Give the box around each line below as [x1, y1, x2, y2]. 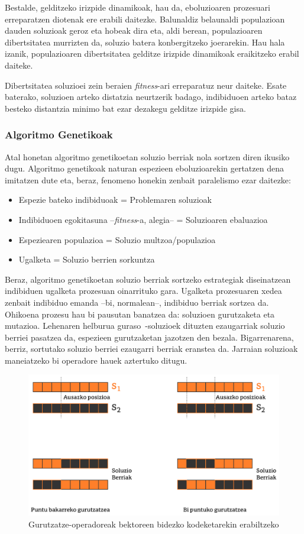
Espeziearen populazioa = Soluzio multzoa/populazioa [18, 233, 216, 245]
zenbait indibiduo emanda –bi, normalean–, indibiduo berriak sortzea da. [5, 296, 269, 308]
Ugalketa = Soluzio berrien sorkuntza [18, 253, 155, 266]
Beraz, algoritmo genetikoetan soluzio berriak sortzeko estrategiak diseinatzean [5, 273, 291, 285]
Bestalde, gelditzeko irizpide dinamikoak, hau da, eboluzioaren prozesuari [5, 1, 270, 13]
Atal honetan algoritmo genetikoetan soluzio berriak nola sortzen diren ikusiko [5, 150, 290, 163]
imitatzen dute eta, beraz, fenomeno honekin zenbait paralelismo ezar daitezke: [5, 173, 291, 186]
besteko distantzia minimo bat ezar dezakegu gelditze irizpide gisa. [5, 102, 246, 114]
